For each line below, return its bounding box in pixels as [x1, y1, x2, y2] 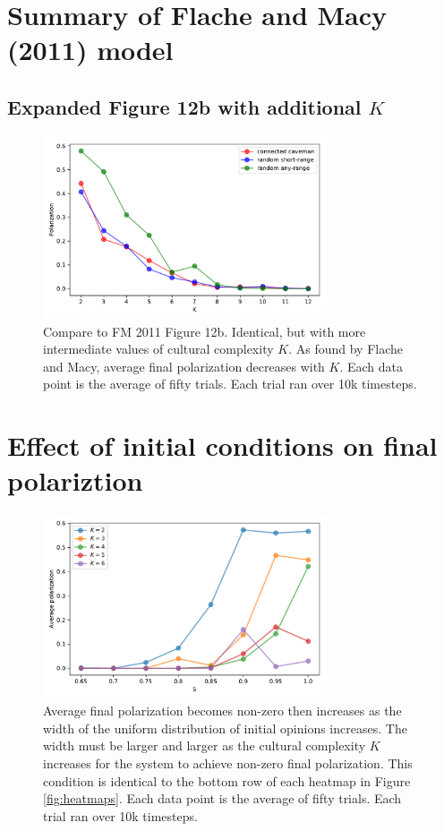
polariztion [7, 462, 143, 499]
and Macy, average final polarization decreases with [43, 356, 325, 375]
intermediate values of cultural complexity [43, 339, 274, 358]
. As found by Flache [288, 339, 403, 358]
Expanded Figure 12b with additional [7, 92, 362, 120]
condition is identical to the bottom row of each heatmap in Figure [43, 771, 411, 790]
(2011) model [7, 31, 174, 68]
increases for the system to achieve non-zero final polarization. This [43, 754, 413, 773]
